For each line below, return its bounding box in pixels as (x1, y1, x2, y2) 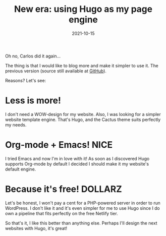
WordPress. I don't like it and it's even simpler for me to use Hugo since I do (5, 205, 160, 211)
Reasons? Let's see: (5, 77, 46, 83)
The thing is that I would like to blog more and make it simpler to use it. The (5, 62, 159, 68)
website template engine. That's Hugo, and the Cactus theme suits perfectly (5, 117, 161, 122)
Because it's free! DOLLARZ (5, 183, 122, 194)
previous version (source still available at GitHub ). (5, 68, 107, 74)
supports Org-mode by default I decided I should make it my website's (5, 161, 149, 167)
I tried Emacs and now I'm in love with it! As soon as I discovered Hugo (5, 155, 150, 162)
